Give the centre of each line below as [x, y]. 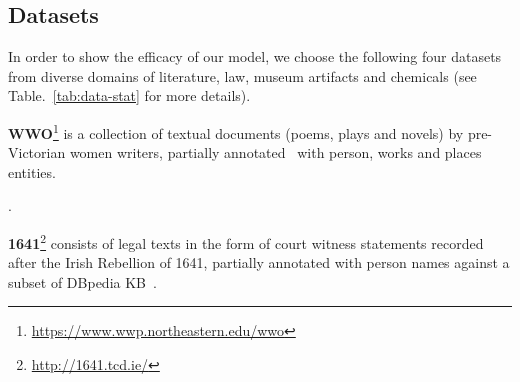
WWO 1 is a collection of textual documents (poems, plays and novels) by [236, 131]
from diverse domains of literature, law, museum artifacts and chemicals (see [242, 75]
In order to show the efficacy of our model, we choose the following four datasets [255, 56]
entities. [32, 171]
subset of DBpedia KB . [82, 281]
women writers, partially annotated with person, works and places [275, 152]
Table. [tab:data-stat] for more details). [129, 95]
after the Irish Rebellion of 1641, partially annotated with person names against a [259, 262]
